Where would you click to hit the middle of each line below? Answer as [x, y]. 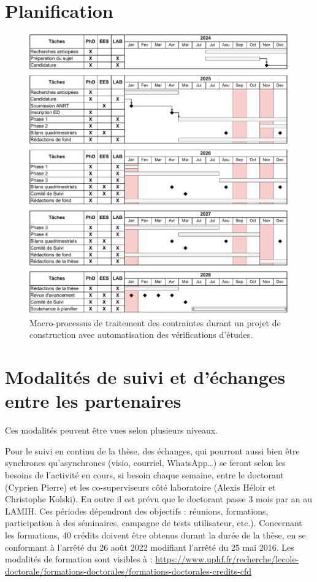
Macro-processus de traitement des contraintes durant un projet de [155, 322]
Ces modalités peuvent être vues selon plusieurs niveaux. [112, 430]
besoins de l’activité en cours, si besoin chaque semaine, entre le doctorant [144, 475]
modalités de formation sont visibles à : [79, 559]
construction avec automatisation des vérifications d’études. [141, 335]
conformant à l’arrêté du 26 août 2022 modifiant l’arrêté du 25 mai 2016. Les [150, 547]
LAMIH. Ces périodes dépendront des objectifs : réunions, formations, [137, 511]
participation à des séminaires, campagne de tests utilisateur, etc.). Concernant [154, 523]
